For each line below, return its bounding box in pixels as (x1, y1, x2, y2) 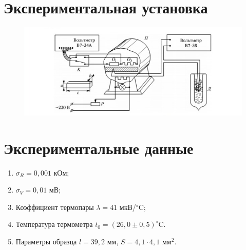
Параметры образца (15, 236, 77, 247)
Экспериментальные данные (4, 137, 194, 158)
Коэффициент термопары (15, 201, 94, 212)
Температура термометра (15, 219, 93, 229)
